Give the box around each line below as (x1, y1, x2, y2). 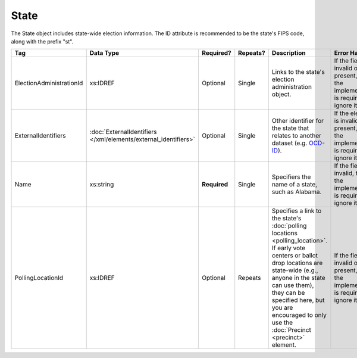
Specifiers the (271, 173, 311, 181)
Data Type (89, 49, 120, 57)
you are (271, 304, 293, 312)
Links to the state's (271, 68, 325, 76)
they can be (271, 289, 305, 297)
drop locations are (271, 259, 323, 267)
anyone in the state (271, 274, 325, 282)
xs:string (89, 180, 114, 189)
